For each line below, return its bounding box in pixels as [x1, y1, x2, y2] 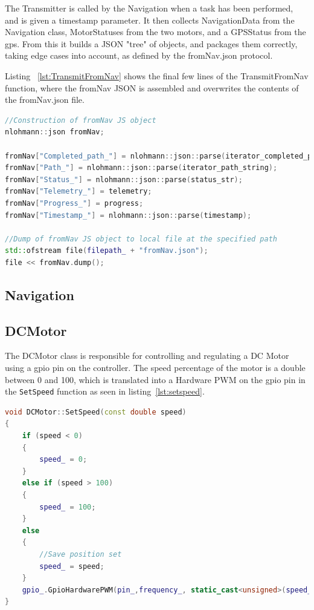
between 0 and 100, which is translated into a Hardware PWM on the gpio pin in [5, 373, 306, 385]
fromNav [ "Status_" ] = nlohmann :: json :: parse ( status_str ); [5, 175, 243, 184]
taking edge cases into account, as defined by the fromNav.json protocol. [5, 49, 273, 62]
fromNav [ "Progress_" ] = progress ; [5, 198, 144, 208]
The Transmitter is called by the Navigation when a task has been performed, [5, 2, 293, 14]
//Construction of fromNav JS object [5, 116, 156, 125]
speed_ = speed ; [39, 562, 104, 571]
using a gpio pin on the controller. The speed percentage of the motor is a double [5, 361, 306, 374]
